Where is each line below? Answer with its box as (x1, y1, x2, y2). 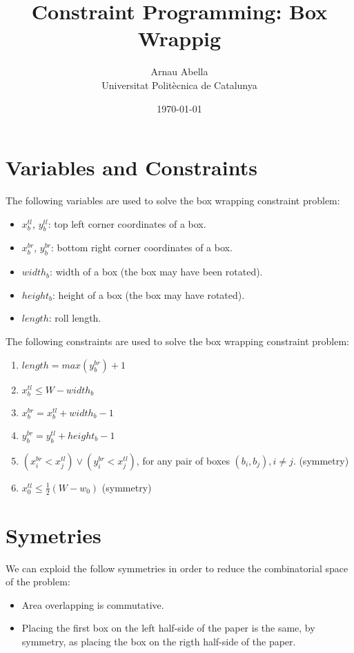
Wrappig (137, 24, 222, 52)
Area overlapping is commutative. (21, 597, 164, 612)
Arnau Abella (150, 64, 208, 79)
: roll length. (48, 311, 101, 325)
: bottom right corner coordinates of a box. (51, 240, 233, 255)
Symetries (6, 520, 101, 549)
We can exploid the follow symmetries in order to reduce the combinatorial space (6, 561, 348, 575)
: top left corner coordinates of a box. (48, 216, 206, 231)
